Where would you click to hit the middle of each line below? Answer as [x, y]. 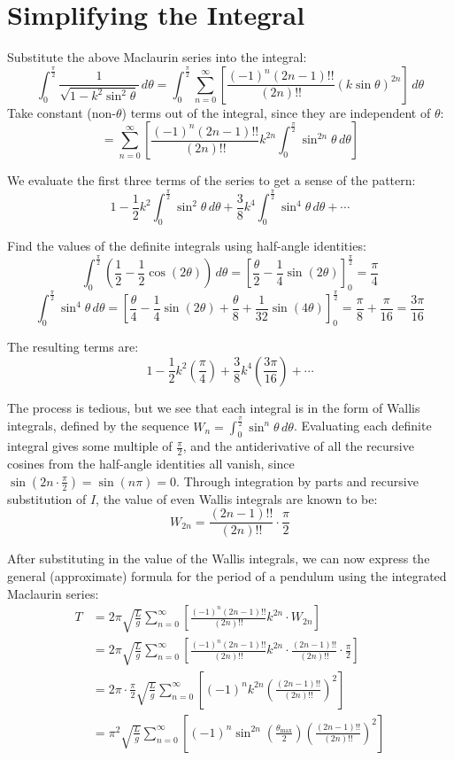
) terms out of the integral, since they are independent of [276, 112]
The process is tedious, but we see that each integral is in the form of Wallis [214, 407]
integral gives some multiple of [90, 446]
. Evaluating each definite [362, 426]
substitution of [47, 498]
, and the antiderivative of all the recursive [298, 446]
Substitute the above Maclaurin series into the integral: [157, 57]
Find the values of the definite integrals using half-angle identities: [187, 246]
